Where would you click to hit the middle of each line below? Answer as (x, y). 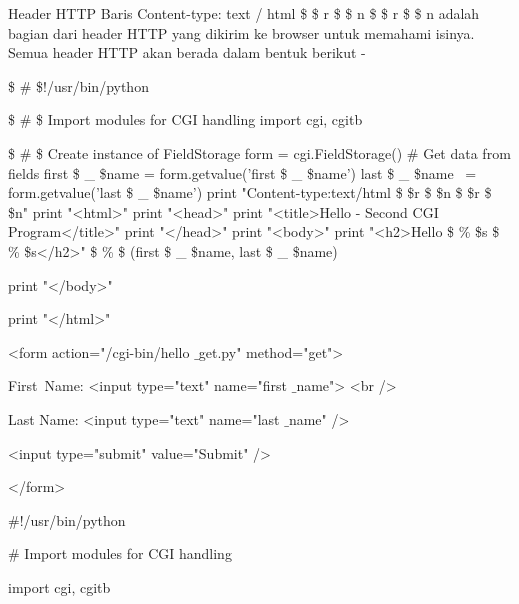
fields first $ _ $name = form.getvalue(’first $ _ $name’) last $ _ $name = (242, 172)
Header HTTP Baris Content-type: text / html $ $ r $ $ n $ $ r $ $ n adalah (244, 13)
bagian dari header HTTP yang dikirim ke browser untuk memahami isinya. (241, 32)
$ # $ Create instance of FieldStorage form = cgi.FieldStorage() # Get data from (259, 152)
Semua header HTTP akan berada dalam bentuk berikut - (187, 52)
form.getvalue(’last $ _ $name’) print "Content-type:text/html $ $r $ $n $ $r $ (250, 192)
